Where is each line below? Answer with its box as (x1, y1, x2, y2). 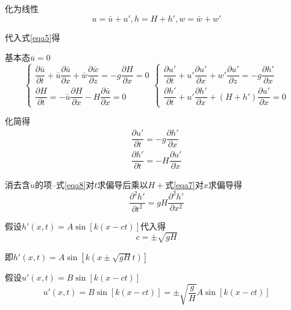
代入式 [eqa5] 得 (5, 31, 60, 43)
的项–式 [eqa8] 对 (35, 178, 95, 191)
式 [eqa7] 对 (165, 178, 204, 191)
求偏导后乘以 (97, 178, 148, 191)
